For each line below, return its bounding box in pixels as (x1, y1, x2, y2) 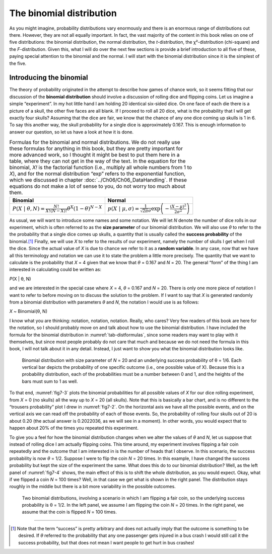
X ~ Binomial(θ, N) (9, 308, 48, 314)
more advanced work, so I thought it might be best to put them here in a (9, 151, 180, 159)
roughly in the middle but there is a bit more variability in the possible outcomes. (9, 484, 176, 490)
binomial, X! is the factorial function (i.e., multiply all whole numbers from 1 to (9, 164, 192, 171)
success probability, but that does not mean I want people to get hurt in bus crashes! (18, 539, 194, 545)
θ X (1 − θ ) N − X (66, 204, 102, 212)
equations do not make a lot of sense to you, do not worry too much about (9, 183, 186, 190)
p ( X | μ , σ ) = (107, 205, 140, 212)
